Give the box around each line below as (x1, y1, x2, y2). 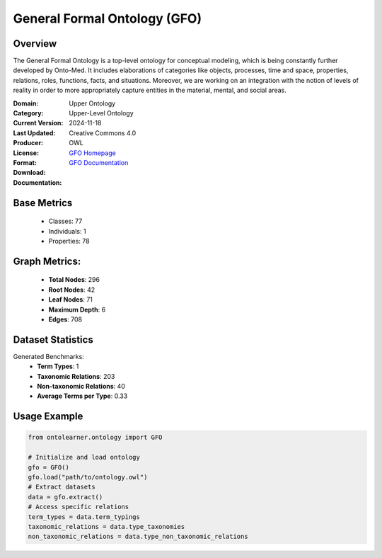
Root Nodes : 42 (48, 285, 95, 294)
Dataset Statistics (13, 334, 93, 346)
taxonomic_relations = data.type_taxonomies (28, 523, 185, 530)
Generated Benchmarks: (13, 352, 84, 360)
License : (13, 149, 39, 157)
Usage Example (13, 411, 83, 423)
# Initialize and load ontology (28, 453, 141, 462)
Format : (13, 158, 37, 166)
